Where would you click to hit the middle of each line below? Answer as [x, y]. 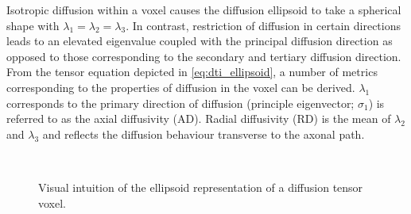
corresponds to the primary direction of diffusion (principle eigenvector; [180, 103]
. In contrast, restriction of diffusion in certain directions [263, 25]
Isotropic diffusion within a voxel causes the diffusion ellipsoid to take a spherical [204, 10]
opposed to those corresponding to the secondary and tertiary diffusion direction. [204, 56]
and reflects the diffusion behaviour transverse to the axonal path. [204, 134]
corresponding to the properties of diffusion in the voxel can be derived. [181, 87]
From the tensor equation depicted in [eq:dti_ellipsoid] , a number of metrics [192, 72]
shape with [33, 25]
